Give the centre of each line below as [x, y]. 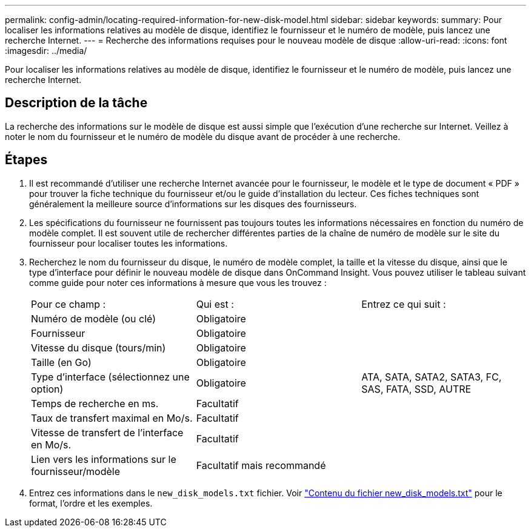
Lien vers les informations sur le [104, 459]
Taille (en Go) [61, 362]
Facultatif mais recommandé [261, 465]
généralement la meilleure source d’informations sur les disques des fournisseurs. [193, 204]
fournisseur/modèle [75, 471]
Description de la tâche [76, 103]
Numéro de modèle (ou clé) [93, 318]
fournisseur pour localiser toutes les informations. [129, 243]
